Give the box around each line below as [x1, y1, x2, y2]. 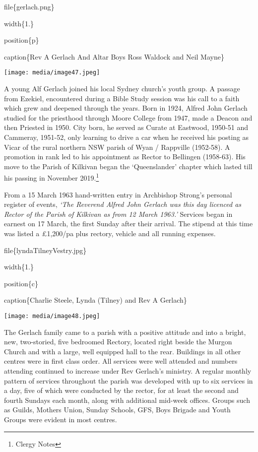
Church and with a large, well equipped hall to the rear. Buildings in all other [4, 346, 241, 356]
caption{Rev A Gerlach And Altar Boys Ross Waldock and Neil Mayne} [4, 51, 224, 62]
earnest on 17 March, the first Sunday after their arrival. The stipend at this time [4, 218, 253, 229]
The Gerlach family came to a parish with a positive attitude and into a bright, [4, 326, 246, 337]
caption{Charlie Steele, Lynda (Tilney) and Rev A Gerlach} [4, 295, 187, 305]
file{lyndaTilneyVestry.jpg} [4, 245, 87, 255]
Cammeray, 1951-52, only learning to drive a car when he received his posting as [4, 132, 249, 142]
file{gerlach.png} [4, 1, 55, 11]
